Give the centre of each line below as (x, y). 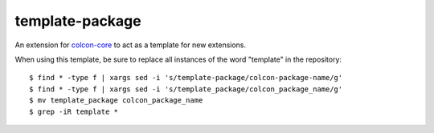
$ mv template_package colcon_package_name (116, 101)
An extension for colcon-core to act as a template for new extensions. (131, 45)
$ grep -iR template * (74, 111)
